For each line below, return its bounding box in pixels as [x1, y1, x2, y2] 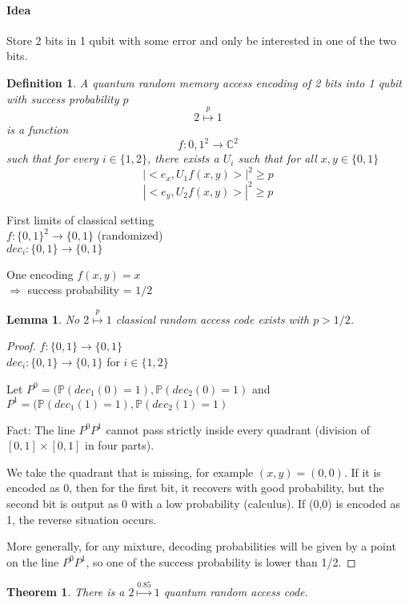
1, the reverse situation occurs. [6, 510, 157, 527]
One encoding [6, 265, 74, 282]
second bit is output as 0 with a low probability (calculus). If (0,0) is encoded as [6, 495, 401, 512]
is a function [6, 120, 69, 137]
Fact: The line [6, 421, 75, 438]
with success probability [6, 90, 119, 107]
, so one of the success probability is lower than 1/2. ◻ [86, 553, 356, 570]
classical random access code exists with [115, 310, 310, 327]
